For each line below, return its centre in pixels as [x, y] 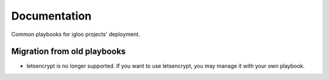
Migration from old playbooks [69, 52]
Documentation [51, 16]
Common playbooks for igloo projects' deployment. [76, 34]
